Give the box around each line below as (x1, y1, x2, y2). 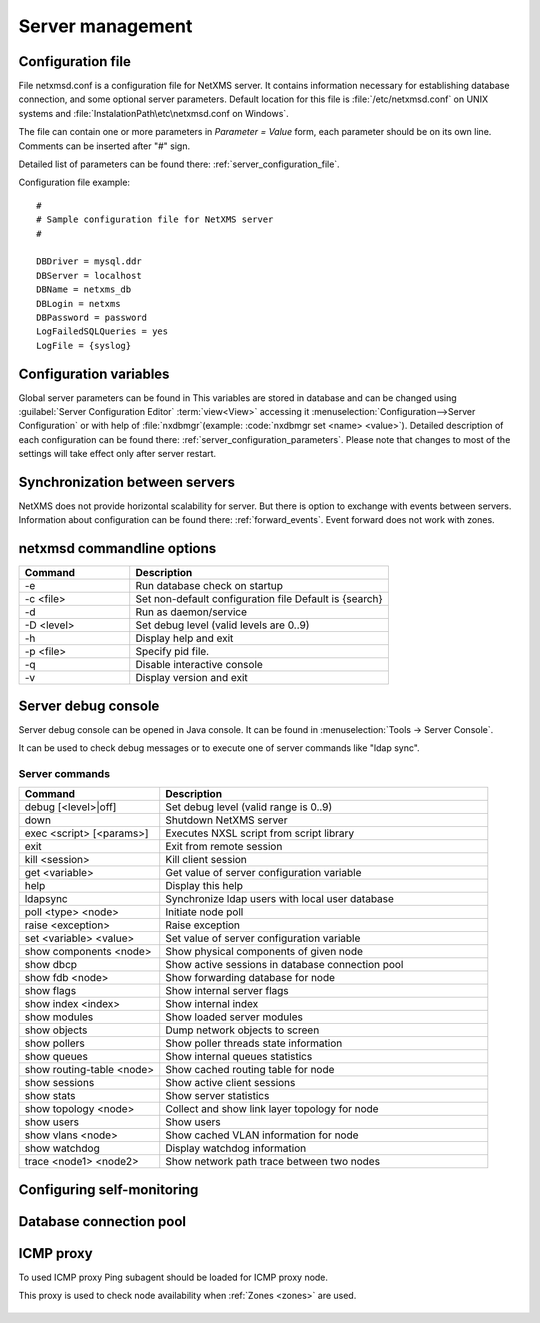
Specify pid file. (135, 645, 210, 659)
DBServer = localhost (36, 270, 142, 281)
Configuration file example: (18, 176, 130, 189)
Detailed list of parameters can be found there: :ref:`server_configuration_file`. (18, 158, 340, 170)
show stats (24, 1089, 76, 1103)
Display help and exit (135, 631, 234, 645)
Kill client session (165, 853, 247, 867)
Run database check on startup (135, 579, 284, 593)
